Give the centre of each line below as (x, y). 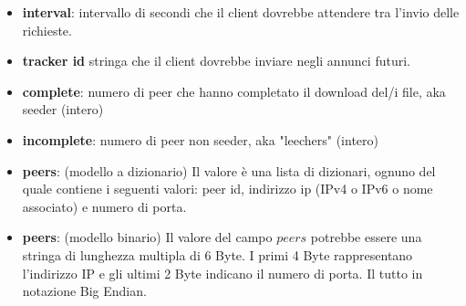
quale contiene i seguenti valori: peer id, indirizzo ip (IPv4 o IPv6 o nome (228, 189)
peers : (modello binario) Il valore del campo (147, 237)
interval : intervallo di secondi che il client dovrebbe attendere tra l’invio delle (241, 12)
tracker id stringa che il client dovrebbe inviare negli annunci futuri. (216, 61)
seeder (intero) (63, 109)
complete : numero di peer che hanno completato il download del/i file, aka (234, 91)
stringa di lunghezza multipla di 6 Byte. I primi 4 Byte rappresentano (217, 254)
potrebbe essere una (366, 237)
